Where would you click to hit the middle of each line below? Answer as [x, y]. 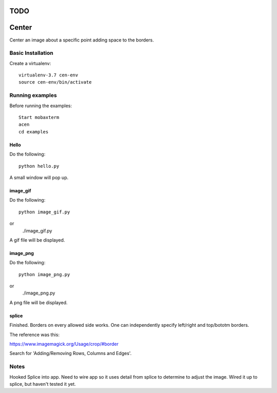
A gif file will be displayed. [37, 240]
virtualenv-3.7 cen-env [48, 75]
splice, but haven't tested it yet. [43, 384]
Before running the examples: [41, 106]
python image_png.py [44, 274]
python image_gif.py [44, 212]
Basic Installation [31, 53]
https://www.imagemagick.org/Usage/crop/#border [64, 344]
